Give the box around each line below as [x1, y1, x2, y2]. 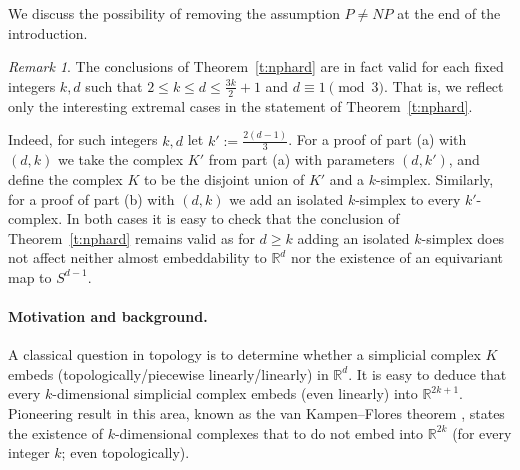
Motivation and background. [8, 306, 208, 327]
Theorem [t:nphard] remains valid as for [8, 227, 255, 248]
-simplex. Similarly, [376, 168, 494, 189]
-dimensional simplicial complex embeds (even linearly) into [52, 383, 418, 404]
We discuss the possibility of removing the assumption [8, 3, 340, 23]
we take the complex [57, 149, 184, 170]
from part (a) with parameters [208, 149, 395, 170]
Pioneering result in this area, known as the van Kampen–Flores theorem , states [8, 403, 505, 424]
